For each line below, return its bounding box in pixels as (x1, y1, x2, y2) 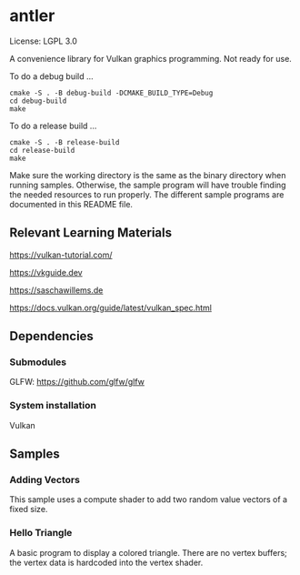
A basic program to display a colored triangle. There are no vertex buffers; (9, 547, 288, 558)
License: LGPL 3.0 (9, 35, 77, 46)
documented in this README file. (9, 198, 134, 209)
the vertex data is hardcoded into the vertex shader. (9, 557, 204, 568)
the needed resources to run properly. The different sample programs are (9, 188, 285, 200)
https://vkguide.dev (9, 267, 84, 277)
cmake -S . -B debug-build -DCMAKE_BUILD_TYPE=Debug (9, 88, 214, 97)
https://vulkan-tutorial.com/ (9, 249, 113, 260)
